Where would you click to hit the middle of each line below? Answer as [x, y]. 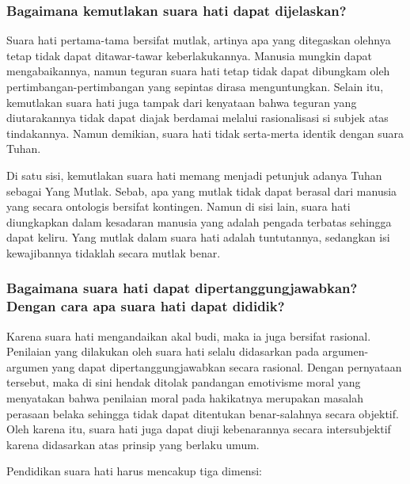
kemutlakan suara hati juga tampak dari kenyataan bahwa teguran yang [182, 102]
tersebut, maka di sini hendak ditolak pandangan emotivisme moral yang [184, 382]
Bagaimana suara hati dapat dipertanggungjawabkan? [182, 288]
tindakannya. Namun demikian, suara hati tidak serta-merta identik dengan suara [205, 133]
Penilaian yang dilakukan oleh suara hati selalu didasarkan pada [163, 351]
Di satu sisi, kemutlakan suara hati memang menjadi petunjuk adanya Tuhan [194, 175]
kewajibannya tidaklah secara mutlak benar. [114, 252]
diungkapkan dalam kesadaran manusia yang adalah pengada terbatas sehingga [199, 221]
